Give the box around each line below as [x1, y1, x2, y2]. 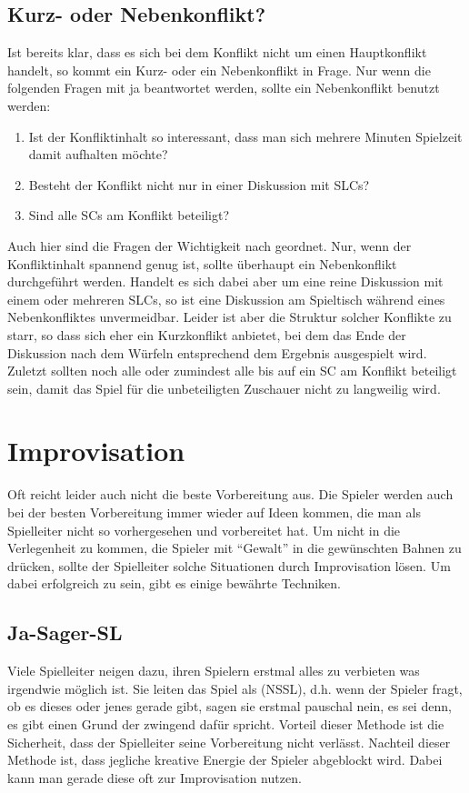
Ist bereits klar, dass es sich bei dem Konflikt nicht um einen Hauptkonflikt [7, 43, 427, 62]
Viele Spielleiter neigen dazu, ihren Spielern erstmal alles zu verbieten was [7, 661, 420, 680]
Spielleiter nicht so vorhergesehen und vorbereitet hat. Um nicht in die [7, 520, 401, 539]
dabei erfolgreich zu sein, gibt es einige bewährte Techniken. [7, 574, 341, 593]
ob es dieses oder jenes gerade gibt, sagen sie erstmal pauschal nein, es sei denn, [7, 697, 452, 716]
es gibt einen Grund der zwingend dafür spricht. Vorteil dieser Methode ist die [7, 714, 444, 733]
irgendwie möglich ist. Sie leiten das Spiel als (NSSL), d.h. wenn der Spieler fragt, [7, 678, 463, 698]
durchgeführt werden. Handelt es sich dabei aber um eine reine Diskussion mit [7, 272, 444, 291]
